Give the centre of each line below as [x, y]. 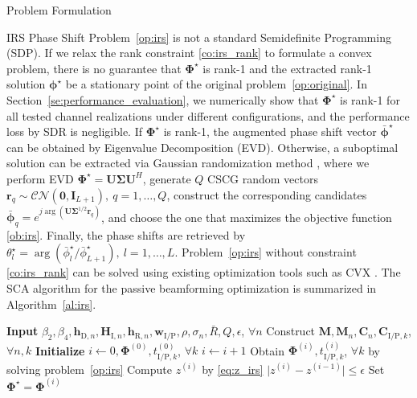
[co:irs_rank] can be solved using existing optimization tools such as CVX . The [204, 272]
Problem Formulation [59, 10]
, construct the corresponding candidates [267, 194]
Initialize [60, 350]
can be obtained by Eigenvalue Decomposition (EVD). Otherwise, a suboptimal [202, 147]
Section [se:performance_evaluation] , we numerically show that [163, 99]
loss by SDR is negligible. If [75, 131]
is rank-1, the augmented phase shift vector [270, 131]
